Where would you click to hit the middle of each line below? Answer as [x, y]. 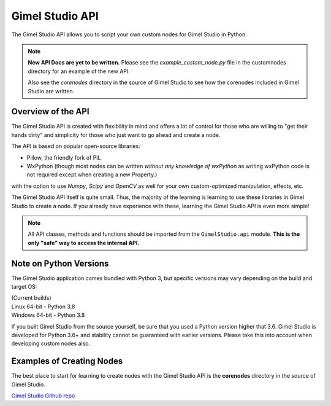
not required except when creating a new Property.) [92, 174]
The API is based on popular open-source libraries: [76, 146]
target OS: [24, 287]
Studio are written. [51, 91]
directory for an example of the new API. [79, 71]
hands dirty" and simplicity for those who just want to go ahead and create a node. [116, 135]
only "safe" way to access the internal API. [84, 243]
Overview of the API [50, 111]
